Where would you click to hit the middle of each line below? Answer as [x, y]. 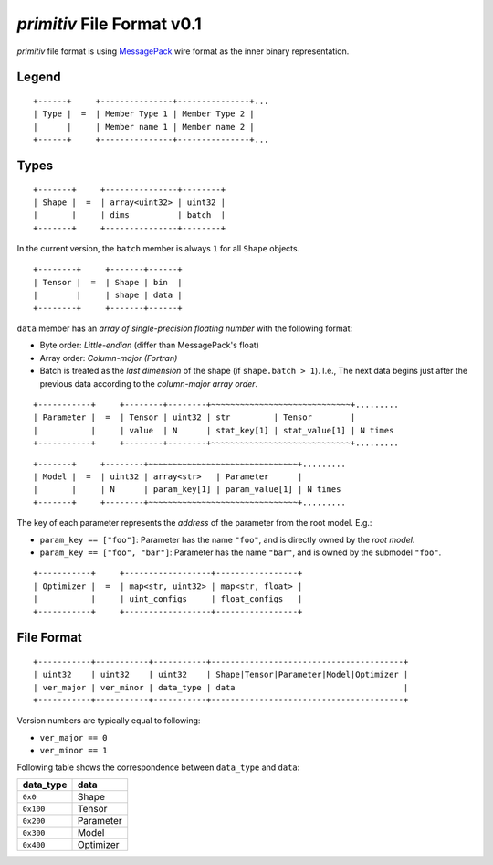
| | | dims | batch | [130, 215]
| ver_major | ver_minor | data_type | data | [221, 687]
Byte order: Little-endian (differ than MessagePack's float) [150, 345]
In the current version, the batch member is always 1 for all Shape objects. [158, 249]
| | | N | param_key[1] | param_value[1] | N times [187, 490]
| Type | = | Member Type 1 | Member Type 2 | [144, 114]
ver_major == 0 [74, 737]
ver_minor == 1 [74, 751]
